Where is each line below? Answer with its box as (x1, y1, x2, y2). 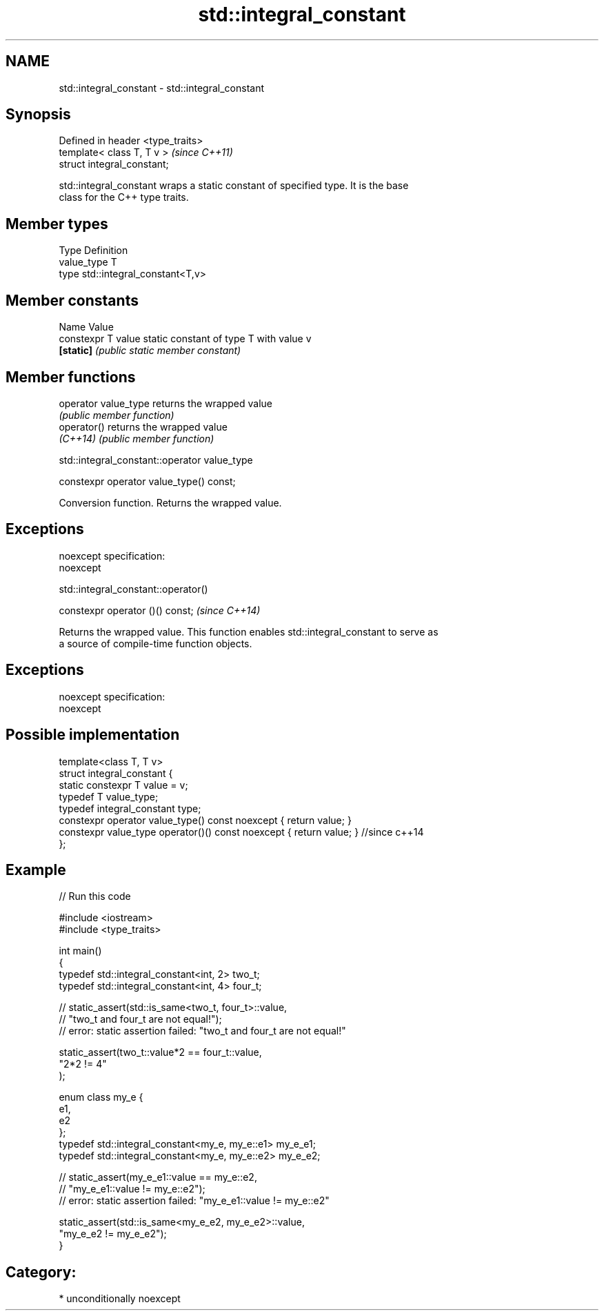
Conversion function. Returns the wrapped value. (59, 496, 282, 509)
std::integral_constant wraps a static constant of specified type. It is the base (59, 179, 409, 192)
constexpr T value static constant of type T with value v (59, 333, 312, 345)
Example (6, 861, 66, 878)
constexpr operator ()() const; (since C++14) (59, 604, 261, 616)
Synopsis (6, 106, 71, 124)
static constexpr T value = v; (59, 778, 188, 791)
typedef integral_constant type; (59, 802, 201, 814)
